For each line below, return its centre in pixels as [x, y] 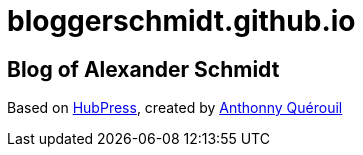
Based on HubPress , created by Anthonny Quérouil [175, 108]
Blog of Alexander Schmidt [143, 69]
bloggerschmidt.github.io [181, 21]
